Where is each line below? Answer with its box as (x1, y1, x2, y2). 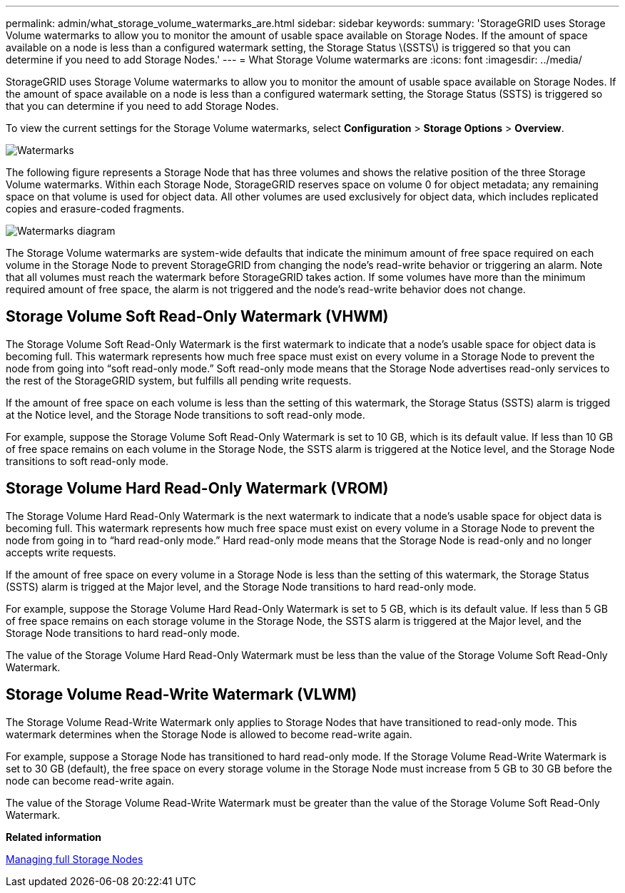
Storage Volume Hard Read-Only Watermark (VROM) (6, 479, 389, 498)
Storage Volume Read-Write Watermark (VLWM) (6, 685, 357, 704)
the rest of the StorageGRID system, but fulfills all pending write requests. (6, 374, 352, 387)
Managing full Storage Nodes (6, 852, 143, 865)
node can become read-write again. (6, 774, 175, 787)
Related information (6, 830, 102, 843)
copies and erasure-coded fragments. (6, 203, 185, 215)
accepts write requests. (6, 546, 116, 558)
